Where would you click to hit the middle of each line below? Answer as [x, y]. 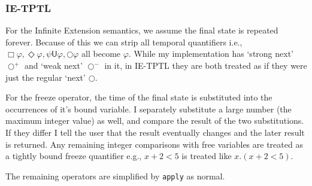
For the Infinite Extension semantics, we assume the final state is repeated [142, 30]
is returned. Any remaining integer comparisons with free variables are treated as [154, 144]
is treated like [207, 156]
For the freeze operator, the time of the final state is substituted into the [139, 97]
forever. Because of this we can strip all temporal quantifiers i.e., [124, 42]
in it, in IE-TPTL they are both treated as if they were [206, 65]
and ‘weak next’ [53, 65]
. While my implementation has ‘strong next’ [211, 54]
